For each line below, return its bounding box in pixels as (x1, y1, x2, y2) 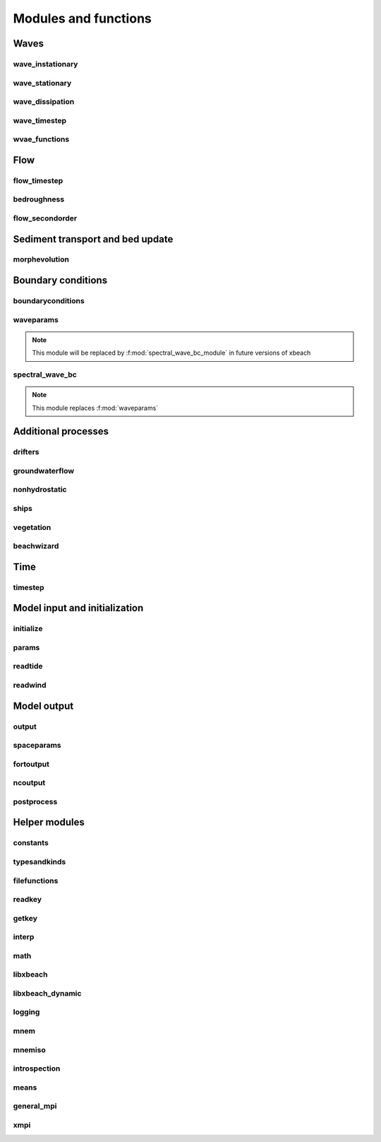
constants (13, 838, 49, 848)
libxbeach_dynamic (13, 988, 82, 998)
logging (13, 1007, 40, 1017)
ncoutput (13, 778, 46, 788)
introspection (13, 1064, 61, 1073)
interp (13, 932, 35, 942)
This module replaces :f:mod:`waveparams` (32, 404, 159, 412)
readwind (13, 680, 47, 690)
